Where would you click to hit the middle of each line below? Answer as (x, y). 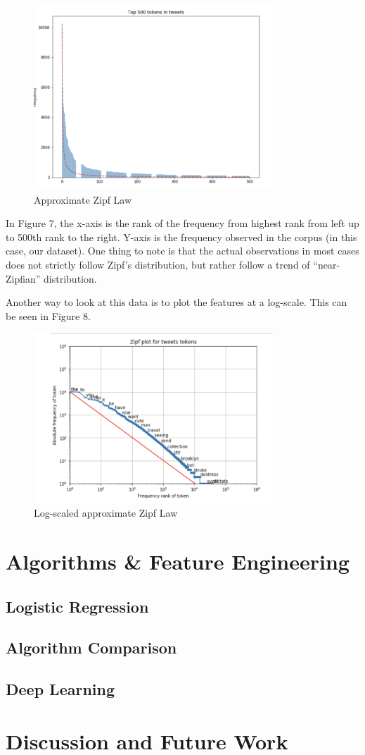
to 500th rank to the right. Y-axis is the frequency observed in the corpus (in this (181, 237)
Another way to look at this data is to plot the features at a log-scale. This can (177, 302)
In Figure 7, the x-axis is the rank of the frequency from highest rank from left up (182, 223)
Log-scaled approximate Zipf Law (106, 513)
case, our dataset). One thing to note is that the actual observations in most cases (182, 251)
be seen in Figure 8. (48, 315)
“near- (327, 265)
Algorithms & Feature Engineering (178, 561)
